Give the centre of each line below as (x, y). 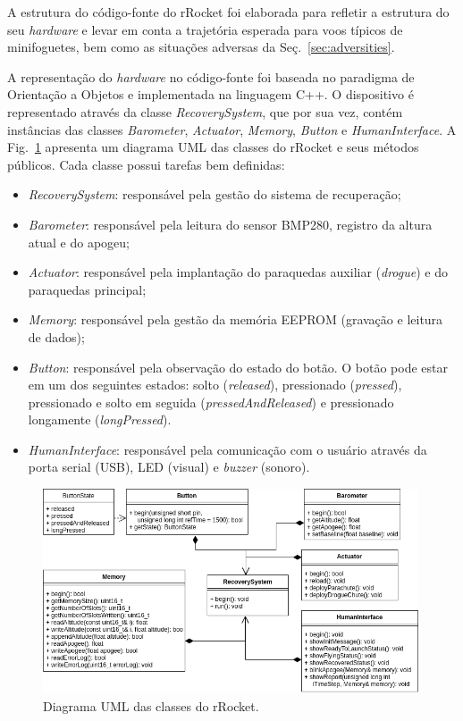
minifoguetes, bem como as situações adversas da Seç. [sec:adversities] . (201, 47)
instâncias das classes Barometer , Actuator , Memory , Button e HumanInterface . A (232, 129)
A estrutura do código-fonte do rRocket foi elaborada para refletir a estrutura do (228, 12)
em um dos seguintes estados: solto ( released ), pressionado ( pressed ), (215, 385)
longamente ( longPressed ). (100, 419)
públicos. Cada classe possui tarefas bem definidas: (146, 164)
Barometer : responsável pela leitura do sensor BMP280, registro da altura (230, 224)
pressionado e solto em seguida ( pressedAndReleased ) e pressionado (211, 402)
